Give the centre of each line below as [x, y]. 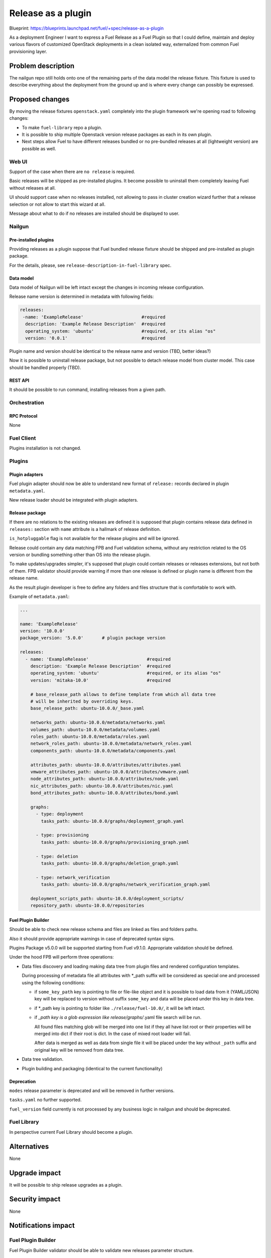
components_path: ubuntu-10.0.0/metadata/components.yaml [103, 751]
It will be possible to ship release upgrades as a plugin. [66, 1185]
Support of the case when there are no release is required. [72, 172]
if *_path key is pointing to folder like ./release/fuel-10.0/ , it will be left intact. [120, 1008]
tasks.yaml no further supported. [45, 1100]
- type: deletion [57, 856]
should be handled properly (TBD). [45, 367]
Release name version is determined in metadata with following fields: [82, 296]
